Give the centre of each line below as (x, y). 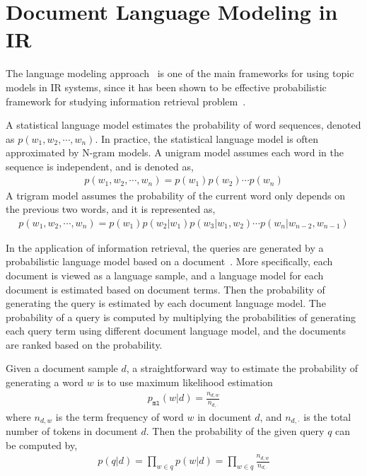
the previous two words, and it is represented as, (111, 209)
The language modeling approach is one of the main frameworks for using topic (180, 73)
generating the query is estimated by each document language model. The (166, 303)
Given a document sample (62, 368)
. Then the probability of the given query (235, 431)
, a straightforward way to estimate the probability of (242, 368)
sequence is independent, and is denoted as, (100, 166)
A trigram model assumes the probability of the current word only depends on (176, 195)
